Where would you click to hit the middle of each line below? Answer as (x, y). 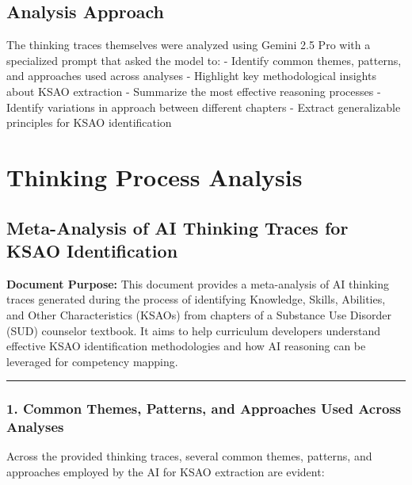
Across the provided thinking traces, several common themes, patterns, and (189, 456)
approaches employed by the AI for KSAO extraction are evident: (166, 472)
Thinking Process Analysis (154, 176)
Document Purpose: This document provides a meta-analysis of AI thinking (198, 283)
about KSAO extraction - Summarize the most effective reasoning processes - (194, 91)
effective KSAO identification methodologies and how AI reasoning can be (186, 346)
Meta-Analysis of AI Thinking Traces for (177, 227)
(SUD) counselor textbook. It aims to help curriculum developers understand (194, 330)
